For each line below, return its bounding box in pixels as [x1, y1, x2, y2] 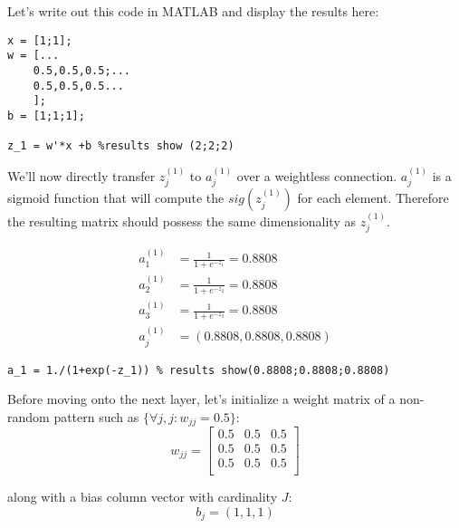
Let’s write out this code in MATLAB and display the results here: [7, 2, 379, 20]
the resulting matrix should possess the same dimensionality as [7, 211, 356, 230]
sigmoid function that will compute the [7, 188, 225, 207]
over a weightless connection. [236, 166, 397, 185]
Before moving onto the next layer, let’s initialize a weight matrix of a [7, 389, 396, 408]
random [7, 407, 50, 426]
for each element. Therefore [297, 188, 449, 207]
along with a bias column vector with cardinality [7, 487, 278, 506]
